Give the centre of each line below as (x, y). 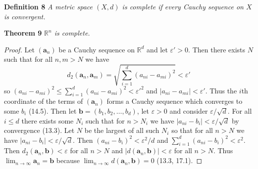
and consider (189, 110)
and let (157, 49)
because (68, 160)
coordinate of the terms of (44, 101)
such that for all (28, 59)
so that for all (192, 130)
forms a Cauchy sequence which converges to (175, 101)
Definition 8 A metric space (48, 6)
